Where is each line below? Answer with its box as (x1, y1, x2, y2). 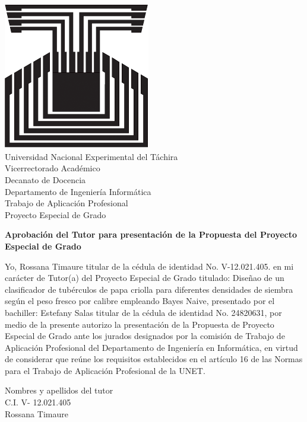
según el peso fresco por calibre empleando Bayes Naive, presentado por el (5, 295, 275, 307)
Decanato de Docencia (5, 173, 86, 186)
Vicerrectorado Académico (5, 162, 100, 174)
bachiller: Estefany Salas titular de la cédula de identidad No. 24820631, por (5, 306, 282, 318)
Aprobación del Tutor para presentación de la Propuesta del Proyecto (5, 228, 297, 241)
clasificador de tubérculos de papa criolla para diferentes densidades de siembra (5, 283, 293, 295)
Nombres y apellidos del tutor (5, 384, 113, 397)
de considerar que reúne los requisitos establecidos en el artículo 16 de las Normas (5, 353, 303, 365)
